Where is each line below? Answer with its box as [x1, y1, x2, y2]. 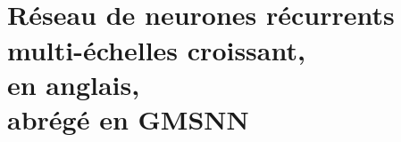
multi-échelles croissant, [7, 31, 305, 67]
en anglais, [7, 66, 140, 102]
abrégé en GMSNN [7, 100, 249, 137]
